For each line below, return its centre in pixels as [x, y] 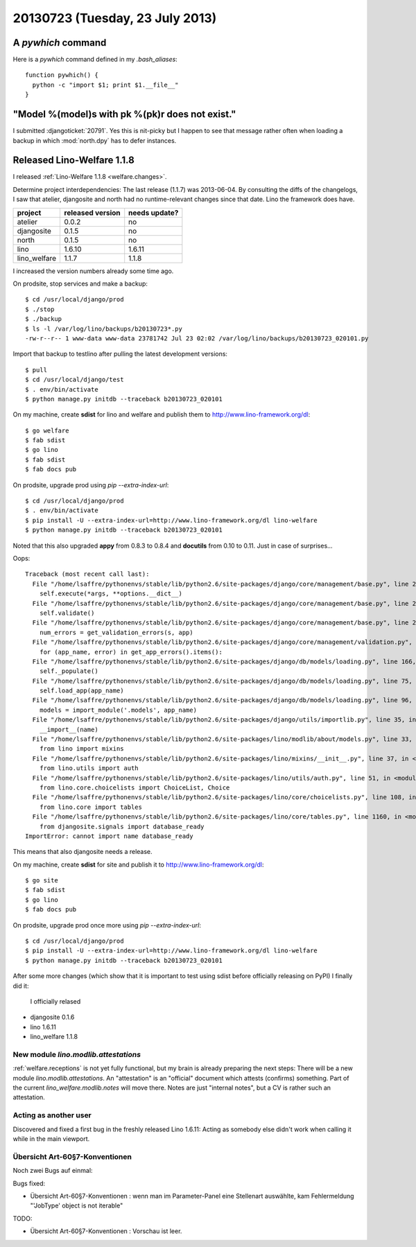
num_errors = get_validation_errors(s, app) [116, 632]
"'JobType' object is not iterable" [77, 1205]
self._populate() [69, 671]
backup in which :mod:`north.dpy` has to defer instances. [95, 140]
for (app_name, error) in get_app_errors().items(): [131, 652]
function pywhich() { [62, 75]
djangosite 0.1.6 [52, 1017]
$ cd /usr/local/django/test [75, 380]
